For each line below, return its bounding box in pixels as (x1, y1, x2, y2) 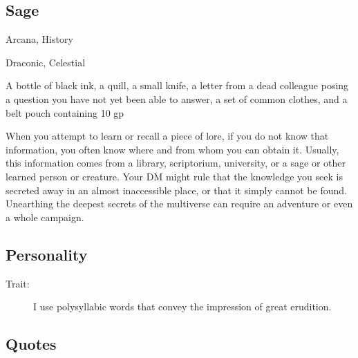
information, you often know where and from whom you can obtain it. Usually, (6, 142, 339, 156)
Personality (6, 243, 88, 265)
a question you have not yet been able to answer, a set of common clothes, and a (6, 91, 348, 106)
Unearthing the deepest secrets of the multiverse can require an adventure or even (6, 196, 353, 211)
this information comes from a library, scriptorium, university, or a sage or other (6, 156, 346, 170)
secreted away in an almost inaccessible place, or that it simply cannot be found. (6, 182, 347, 197)
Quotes (6, 333, 57, 355)
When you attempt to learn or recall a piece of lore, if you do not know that (6, 129, 329, 143)
